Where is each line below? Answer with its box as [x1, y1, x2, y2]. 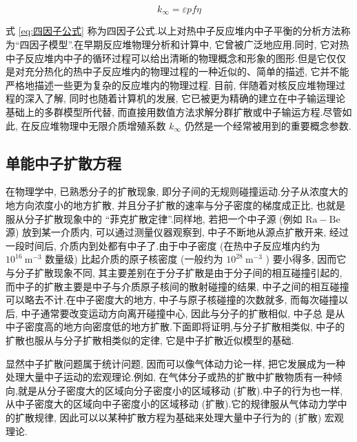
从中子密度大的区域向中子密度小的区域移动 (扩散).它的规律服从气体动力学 [6, 396, 338, 411]
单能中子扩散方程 [6, 152, 121, 173]
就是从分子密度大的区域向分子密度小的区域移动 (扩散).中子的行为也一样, [17, 383, 343, 397]
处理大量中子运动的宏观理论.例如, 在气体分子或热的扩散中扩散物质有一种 [6, 370, 333, 384]
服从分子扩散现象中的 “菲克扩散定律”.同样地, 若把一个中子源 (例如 [6, 211, 303, 225]
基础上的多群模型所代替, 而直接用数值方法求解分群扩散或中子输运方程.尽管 [6, 105, 343, 119]
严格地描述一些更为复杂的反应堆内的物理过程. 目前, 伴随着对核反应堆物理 [6, 77, 336, 92]
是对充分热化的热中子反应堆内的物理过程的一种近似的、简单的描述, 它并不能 [6, 64, 349, 79]
